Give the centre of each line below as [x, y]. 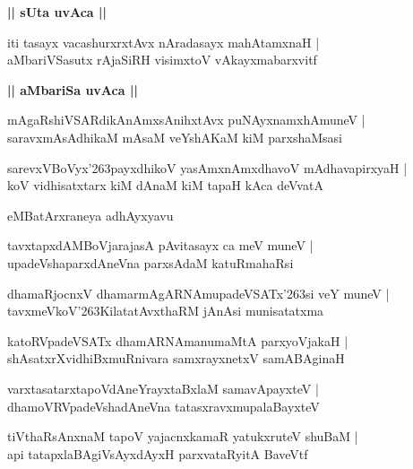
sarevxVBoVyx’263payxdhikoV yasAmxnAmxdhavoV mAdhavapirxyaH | [207, 167]
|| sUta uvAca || [57, 12]
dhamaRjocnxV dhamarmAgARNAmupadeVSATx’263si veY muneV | [198, 293]
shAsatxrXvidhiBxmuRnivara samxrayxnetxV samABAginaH [176, 358]
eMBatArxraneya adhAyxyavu [90, 215]
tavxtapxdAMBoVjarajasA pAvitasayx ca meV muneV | [160, 245]
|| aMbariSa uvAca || [73, 89]
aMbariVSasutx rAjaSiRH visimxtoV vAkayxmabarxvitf [162, 60]
